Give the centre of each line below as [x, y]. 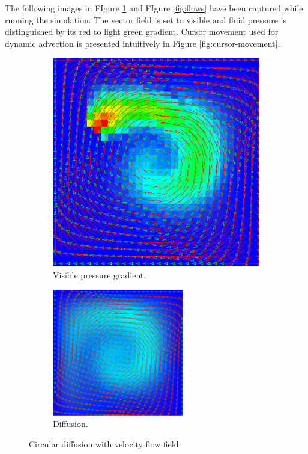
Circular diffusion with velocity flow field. [105, 443]
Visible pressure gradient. [100, 275]
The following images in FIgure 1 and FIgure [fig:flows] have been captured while [154, 8]
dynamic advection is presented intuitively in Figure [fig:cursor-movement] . [143, 43]
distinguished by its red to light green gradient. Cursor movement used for [142, 32]
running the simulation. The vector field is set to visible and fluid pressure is [146, 20]
